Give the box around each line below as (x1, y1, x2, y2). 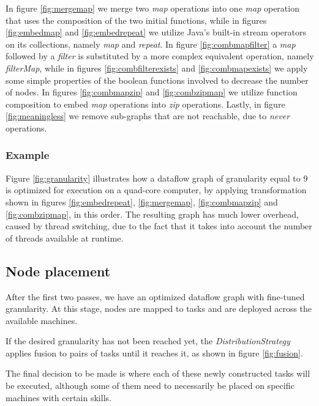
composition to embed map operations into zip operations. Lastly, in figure (6, 97, 285, 110)
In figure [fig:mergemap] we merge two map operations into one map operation (6, 2, 299, 14)
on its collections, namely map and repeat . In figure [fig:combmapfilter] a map (6, 37, 296, 50)
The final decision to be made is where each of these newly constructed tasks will (6, 367, 310, 380)
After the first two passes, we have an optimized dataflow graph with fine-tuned (6, 290, 305, 303)
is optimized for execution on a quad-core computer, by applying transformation (6, 183, 307, 196)
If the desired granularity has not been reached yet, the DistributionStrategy (6, 334, 290, 347)
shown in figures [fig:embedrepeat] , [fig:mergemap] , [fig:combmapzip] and (6, 195, 278, 208)
